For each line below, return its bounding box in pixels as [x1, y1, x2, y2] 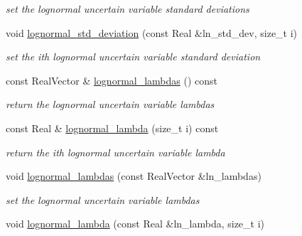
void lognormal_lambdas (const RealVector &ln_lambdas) [6, 168, 261, 183]
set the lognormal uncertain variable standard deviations [6, 1, 249, 16]
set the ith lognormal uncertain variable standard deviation [6, 49, 261, 64]
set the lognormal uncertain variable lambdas [6, 192, 200, 207]
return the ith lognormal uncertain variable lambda [6, 144, 225, 159]
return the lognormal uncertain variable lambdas [6, 97, 215, 112]
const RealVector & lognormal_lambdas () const [6, 73, 218, 87]
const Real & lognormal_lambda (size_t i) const [6, 120, 219, 135]
